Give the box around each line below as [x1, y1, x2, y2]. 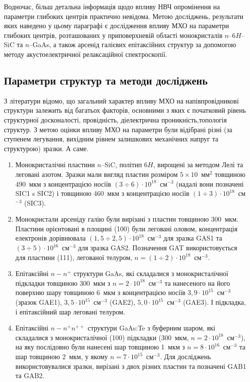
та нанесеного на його [164, 278, 230, 288]
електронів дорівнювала [15, 233, 86, 243]
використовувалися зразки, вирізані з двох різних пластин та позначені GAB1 [15, 361, 247, 371]
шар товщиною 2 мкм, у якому [15, 351, 108, 362]
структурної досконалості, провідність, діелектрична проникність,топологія [4, 114, 227, 124]
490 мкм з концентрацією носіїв [15, 178, 111, 189]
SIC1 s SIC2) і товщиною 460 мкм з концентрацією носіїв [15, 188, 190, 198]
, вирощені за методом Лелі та [153, 159, 243, 170]
